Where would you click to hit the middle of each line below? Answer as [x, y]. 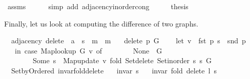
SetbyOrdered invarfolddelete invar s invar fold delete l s [114, 70]
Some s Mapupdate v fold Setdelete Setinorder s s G [122, 60]
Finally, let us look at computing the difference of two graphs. [101, 23]
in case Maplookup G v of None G [88, 50]
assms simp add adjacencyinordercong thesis [98, 6]
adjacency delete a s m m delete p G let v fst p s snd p [128, 41]
